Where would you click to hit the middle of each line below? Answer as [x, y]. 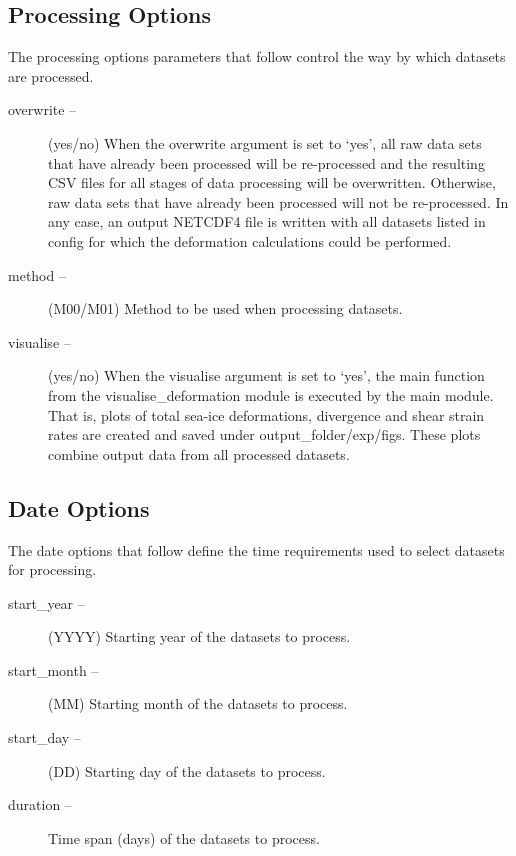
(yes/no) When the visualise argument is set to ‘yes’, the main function [266, 375]
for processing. [52, 569]
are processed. [51, 75]
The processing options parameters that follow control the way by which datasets [257, 56]
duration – [40, 804]
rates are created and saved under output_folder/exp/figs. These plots [264, 434]
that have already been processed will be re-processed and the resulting [266, 162]
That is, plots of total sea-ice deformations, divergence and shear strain [266, 414]
